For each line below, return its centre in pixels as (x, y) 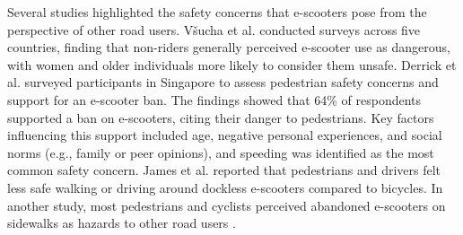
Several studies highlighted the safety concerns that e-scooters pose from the (217, 12)
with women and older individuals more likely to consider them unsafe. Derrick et (232, 64)
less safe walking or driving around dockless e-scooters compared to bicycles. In (225, 187)
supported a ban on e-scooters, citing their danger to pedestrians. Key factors (221, 117)
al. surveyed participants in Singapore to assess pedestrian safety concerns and (223, 82)
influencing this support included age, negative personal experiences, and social (225, 135)
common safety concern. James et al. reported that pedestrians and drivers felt (224, 170)
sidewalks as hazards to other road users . (122, 223)
